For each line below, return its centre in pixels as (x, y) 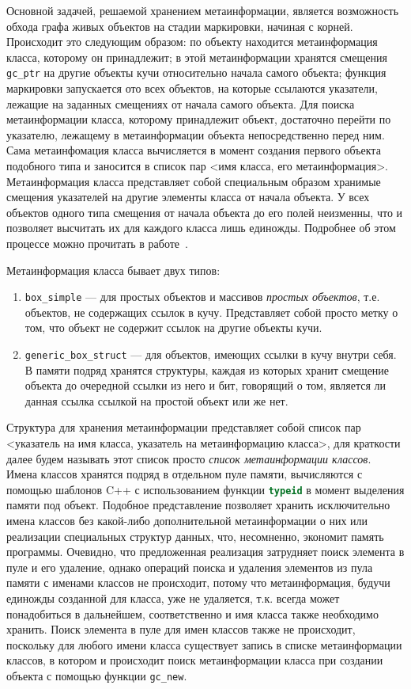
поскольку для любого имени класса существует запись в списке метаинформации (204, 644)
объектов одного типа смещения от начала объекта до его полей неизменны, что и (205, 212)
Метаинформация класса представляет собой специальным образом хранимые (194, 181)
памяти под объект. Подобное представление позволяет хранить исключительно (198, 505)
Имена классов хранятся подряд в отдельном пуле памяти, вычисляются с (185, 474)
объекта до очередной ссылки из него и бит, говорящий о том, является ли (205, 385)
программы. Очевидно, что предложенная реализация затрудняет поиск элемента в (205, 552)
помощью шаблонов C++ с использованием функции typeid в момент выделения (205, 489)
